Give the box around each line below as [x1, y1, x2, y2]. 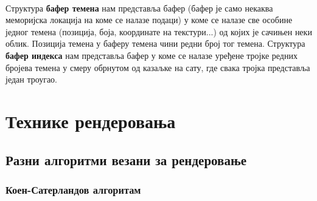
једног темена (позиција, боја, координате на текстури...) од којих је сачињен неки [5, 25, 312, 38]
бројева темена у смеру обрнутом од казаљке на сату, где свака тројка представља [5, 61, 310, 73]
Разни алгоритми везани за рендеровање [5, 150, 246, 169]
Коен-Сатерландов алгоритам [5, 182, 141, 197]
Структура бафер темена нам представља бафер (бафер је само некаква [5, 1, 273, 14]
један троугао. [5, 73, 58, 86]
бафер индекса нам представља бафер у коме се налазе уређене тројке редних [5, 49, 298, 61]
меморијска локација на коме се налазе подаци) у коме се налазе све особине [5, 13, 293, 26]
